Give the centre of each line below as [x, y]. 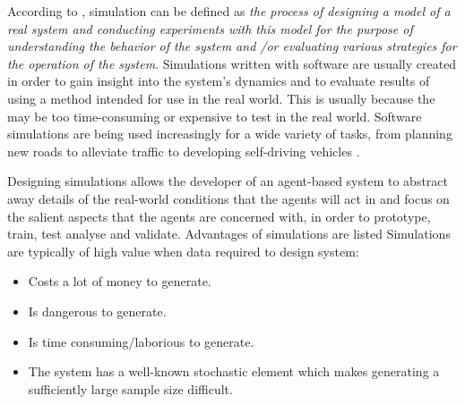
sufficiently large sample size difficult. [130, 388]
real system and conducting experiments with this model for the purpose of [210, 28]
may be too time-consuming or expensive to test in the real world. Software [215, 116]
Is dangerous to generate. [97, 311]
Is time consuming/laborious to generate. [141, 341]
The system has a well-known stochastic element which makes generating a [234, 371]
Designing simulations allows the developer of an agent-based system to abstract [228, 181]
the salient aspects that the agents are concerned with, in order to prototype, [219, 216]
